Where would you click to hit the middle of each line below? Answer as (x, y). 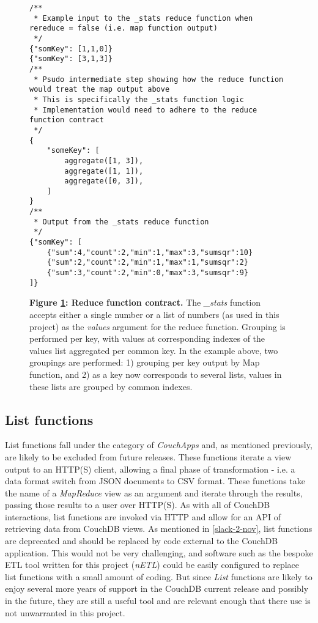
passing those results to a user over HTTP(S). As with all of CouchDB (138, 505)
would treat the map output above (100, 90)
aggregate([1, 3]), (104, 160)
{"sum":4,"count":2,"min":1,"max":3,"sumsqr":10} (150, 252)
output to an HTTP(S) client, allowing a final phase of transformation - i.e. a (150, 469)
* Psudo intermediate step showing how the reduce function (159, 79)
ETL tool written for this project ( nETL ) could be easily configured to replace (152, 565)
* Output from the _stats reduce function (121, 222)
